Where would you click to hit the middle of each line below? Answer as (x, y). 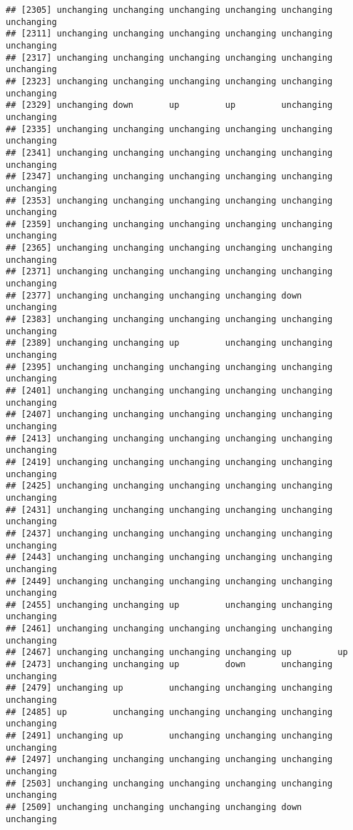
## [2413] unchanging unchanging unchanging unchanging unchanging (169, 438)
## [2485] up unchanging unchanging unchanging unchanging (169, 712)
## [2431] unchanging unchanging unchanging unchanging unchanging (169, 510)
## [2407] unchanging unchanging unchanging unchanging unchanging (169, 415)
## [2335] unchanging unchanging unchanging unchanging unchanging (169, 129)
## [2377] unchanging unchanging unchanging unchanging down (154, 295)
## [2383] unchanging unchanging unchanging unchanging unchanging (169, 320)
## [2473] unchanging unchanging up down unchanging (169, 665)
